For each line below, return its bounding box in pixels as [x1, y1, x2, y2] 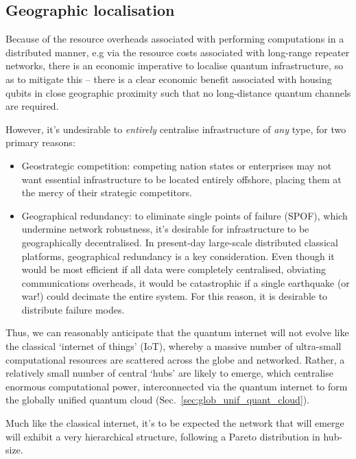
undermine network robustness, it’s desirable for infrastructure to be [21, 222, 309, 236]
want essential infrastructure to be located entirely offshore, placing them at [21, 172, 342, 186]
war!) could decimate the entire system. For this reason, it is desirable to [21, 289, 328, 303]
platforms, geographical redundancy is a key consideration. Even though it [21, 248, 335, 263]
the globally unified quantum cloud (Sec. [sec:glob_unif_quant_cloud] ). [5, 392, 310, 407]
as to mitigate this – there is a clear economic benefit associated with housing [5, 71, 332, 86]
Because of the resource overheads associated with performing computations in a [5, 32, 344, 46]
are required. [5, 99, 59, 113]
